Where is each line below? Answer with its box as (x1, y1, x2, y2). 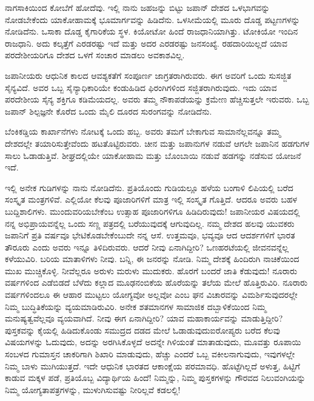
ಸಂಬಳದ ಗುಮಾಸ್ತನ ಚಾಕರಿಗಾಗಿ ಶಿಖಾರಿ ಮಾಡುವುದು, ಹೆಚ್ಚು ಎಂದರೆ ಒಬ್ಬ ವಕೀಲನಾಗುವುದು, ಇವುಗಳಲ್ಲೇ (5, 348, 295, 360)
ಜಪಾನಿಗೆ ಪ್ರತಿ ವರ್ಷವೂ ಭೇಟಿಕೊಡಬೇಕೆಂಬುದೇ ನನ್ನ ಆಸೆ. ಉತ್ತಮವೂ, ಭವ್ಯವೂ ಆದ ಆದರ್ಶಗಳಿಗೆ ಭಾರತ (5, 229, 295, 241)
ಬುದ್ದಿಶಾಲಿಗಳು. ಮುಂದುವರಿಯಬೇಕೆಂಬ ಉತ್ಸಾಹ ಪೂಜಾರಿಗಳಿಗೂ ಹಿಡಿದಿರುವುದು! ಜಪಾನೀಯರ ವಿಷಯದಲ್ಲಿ (5, 204, 300, 217)
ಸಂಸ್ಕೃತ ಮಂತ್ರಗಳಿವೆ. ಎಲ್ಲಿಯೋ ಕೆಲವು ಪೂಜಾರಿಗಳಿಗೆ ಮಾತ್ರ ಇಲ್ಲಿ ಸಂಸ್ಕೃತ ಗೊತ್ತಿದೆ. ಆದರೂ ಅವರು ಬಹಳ (5, 193, 298, 206)
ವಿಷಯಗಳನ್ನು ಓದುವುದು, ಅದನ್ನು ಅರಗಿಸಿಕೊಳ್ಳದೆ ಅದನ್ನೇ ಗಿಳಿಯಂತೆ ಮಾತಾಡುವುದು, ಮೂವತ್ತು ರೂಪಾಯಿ (5, 335, 301, 348)
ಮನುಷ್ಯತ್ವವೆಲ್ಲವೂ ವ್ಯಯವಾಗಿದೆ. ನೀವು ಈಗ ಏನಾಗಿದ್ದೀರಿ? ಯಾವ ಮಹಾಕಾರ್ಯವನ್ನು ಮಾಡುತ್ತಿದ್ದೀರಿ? (5, 312, 283, 325)
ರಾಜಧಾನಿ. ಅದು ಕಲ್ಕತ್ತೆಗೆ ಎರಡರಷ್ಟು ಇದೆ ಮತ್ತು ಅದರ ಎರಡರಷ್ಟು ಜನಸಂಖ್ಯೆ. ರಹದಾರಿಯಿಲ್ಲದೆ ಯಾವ (5, 36, 287, 49)
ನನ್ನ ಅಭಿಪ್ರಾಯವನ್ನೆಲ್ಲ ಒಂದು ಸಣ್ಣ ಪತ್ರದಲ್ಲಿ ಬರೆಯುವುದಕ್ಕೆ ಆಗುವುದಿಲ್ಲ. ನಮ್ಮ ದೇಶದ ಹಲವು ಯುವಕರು (5, 217, 295, 229)
